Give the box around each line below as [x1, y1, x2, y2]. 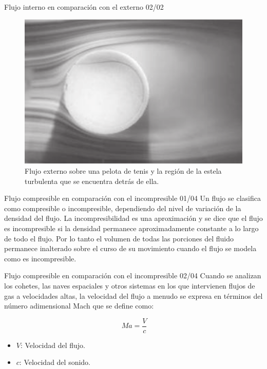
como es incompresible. [4, 253, 77, 263]
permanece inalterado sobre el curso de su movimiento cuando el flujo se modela [4, 243, 257, 254]
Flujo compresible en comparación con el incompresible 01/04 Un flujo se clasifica [4, 193, 261, 203]
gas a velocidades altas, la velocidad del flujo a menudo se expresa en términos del [4, 290, 263, 301]
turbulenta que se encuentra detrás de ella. [25, 175, 159, 186]
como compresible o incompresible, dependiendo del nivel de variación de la [4, 202, 241, 213]
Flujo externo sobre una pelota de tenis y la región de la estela [25, 165, 222, 176]
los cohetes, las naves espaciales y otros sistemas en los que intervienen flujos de [4, 280, 255, 291]
